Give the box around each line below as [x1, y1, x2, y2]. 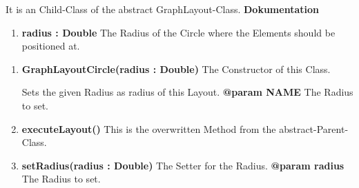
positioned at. [21, 39, 80, 53]
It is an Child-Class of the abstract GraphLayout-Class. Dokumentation [6, 2, 319, 16]
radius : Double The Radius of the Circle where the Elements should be [21, 25, 336, 39]
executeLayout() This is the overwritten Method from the [21, 121, 276, 136]
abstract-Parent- [279, 121, 349, 136]
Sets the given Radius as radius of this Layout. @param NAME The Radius [21, 85, 353, 99]
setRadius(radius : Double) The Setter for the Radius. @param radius [21, 158, 345, 172]
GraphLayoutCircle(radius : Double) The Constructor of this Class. [21, 61, 331, 76]
